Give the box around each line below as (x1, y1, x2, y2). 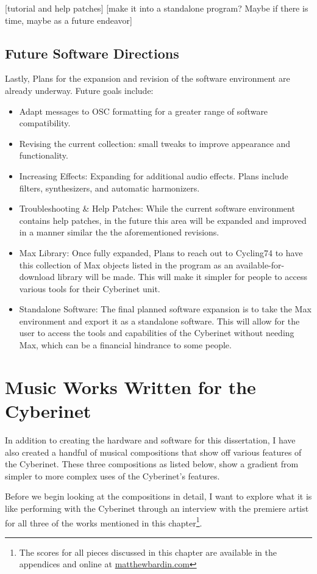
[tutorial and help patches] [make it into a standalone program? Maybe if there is (5, 2, 308, 14)
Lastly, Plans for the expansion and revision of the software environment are (5, 72, 290, 85)
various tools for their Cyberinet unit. (19, 282, 160, 295)
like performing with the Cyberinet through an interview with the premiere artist (5, 501, 309, 514)
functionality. (19, 149, 68, 162)
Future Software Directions (5, 43, 179, 62)
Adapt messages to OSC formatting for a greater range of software (19, 104, 268, 117)
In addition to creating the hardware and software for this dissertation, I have (5, 433, 296, 446)
